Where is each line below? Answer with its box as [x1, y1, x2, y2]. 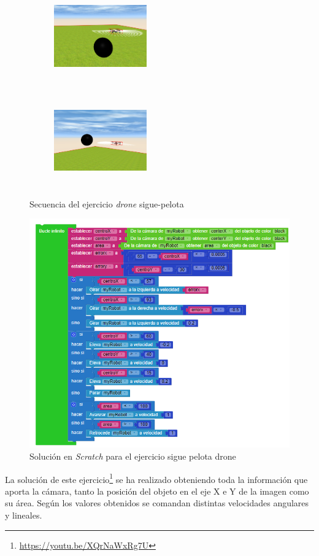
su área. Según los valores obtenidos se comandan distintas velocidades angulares [5, 496, 309, 509]
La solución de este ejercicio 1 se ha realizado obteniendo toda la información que [5, 471, 308, 485]
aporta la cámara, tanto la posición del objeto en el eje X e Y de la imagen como [5, 484, 309, 497]
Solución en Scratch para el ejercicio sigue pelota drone [29, 449, 236, 462]
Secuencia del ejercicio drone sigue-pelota [29, 197, 184, 210]
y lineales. [5, 508, 42, 521]
